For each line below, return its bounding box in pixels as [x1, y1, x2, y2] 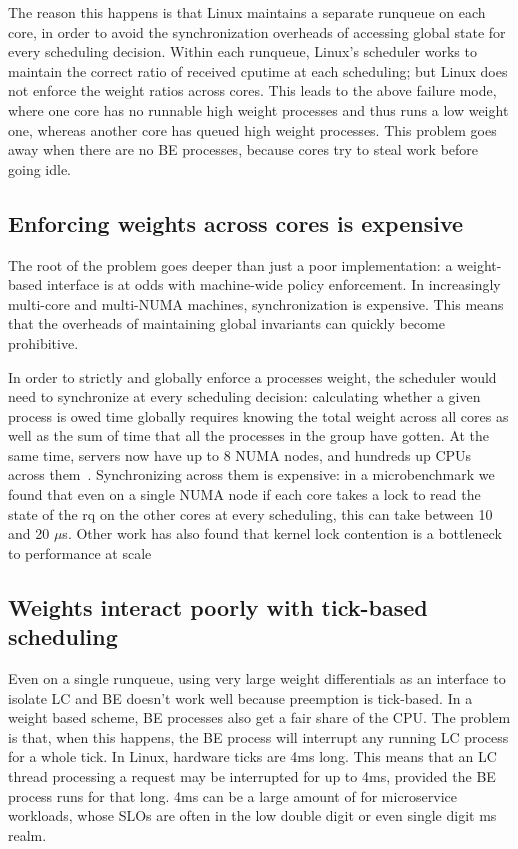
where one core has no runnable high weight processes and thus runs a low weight [8, 99, 509, 120]
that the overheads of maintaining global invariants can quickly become [8, 313, 445, 334]
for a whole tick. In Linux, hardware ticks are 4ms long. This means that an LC [8, 746, 497, 767]
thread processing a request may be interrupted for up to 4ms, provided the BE [8, 766, 496, 787]
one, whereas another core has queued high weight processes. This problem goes [8, 119, 497, 140]
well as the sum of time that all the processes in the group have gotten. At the [8, 425, 490, 446]
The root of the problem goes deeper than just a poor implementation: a [8, 254, 453, 275]
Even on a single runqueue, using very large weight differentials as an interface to [8, 668, 506, 689]
